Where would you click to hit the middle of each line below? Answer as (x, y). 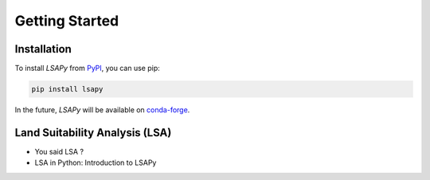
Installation (43, 49)
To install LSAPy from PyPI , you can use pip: (87, 68)
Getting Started (67, 21)
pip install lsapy (67, 89)
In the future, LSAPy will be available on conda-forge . (102, 110)
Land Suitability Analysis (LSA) (93, 133)
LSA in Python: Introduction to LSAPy (96, 162)
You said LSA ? (59, 151)
